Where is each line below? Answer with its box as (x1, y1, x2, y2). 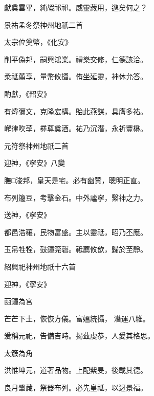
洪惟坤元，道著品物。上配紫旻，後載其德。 (4, 365, 147, 375)
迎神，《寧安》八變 (4, 157, 65, 168)
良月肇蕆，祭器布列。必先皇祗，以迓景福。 (4, 382, 147, 393)
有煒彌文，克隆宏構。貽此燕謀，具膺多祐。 (4, 105, 147, 116)
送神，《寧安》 (4, 209, 51, 220)
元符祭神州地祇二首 (4, 140, 69, 151)
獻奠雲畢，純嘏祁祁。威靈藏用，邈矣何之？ (4, 2, 147, 12)
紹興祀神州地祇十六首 (4, 261, 76, 272)
